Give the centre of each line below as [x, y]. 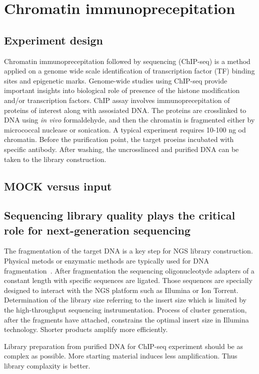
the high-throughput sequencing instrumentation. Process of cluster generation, [125, 310]
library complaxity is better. [47, 366]
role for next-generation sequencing [97, 230]
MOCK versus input [58, 186]
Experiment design [54, 40]
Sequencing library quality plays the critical [120, 215]
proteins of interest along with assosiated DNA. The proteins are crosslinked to [125, 110]
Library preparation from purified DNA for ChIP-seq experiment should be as [123, 346]
